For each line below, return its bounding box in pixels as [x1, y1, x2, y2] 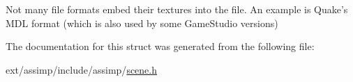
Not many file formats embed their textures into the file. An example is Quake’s [6, 2, 348, 16]
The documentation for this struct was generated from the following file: [6, 39, 315, 54]
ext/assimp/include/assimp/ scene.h [6, 62, 157, 76]
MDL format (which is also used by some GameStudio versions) [6, 15, 278, 30]
